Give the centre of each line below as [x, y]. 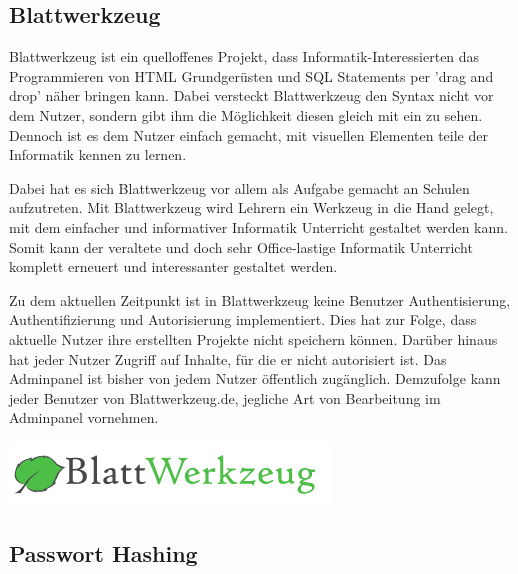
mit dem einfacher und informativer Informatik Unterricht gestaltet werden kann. [258, 226]
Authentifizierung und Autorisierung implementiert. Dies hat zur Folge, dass [243, 319]
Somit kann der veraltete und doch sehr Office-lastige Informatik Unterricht [241, 246]
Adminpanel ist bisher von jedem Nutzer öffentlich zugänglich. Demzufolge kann [255, 378]
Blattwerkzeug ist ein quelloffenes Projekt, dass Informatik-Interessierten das [244, 56]
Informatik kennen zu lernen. [98, 154]
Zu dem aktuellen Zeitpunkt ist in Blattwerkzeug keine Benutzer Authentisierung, [260, 299]
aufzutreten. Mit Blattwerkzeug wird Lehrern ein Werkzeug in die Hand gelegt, [251, 207]
